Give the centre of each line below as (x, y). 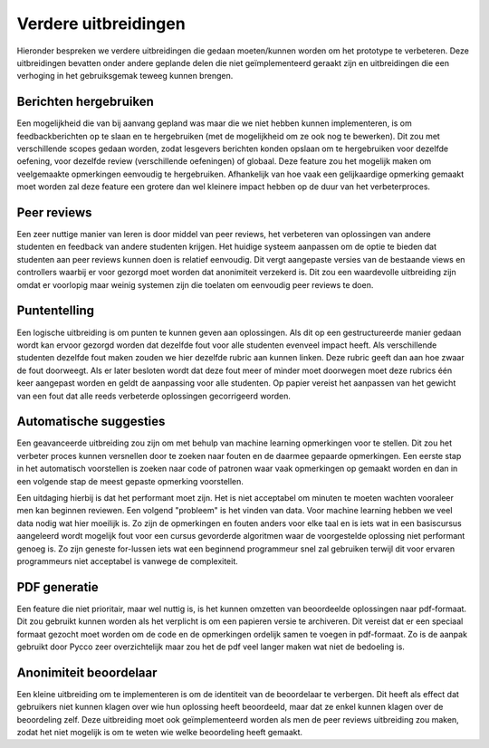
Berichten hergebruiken (85, 102)
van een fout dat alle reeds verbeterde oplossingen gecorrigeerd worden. (154, 396)
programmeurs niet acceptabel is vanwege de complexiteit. (128, 561)
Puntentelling (56, 311)
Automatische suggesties (91, 422)
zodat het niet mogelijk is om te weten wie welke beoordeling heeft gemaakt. (160, 733)
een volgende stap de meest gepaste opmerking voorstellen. (130, 481)
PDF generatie (58, 587)
